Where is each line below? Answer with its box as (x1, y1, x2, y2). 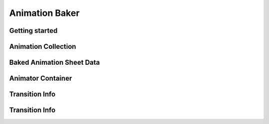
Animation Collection (9, 42, 77, 51)
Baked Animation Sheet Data (9, 58, 100, 67)
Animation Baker (9, 7, 80, 18)
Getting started (9, 26, 58, 35)
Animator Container (9, 74, 72, 83)
